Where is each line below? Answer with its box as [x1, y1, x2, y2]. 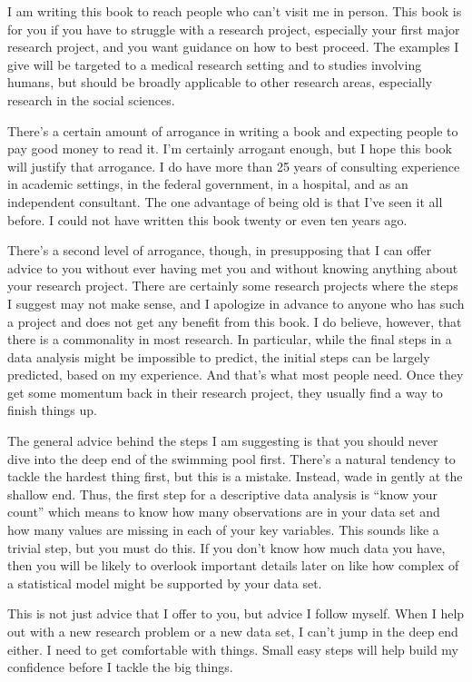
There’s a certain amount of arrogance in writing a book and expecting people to [7, 121, 458, 140]
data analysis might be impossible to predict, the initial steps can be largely [7, 347, 430, 366]
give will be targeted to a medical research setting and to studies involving [7, 54, 422, 74]
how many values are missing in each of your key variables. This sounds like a [7, 520, 439, 539]
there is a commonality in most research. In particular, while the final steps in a [7, 330, 452, 349]
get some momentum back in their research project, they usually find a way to [7, 382, 443, 401]
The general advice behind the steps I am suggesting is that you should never [7, 431, 438, 450]
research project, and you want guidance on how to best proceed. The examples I [7, 37, 459, 56]
